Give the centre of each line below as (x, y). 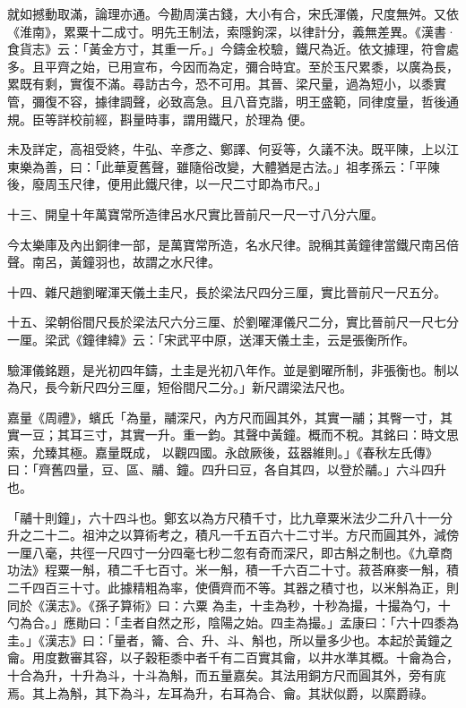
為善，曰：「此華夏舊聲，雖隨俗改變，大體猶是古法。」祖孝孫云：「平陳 (236, 166)
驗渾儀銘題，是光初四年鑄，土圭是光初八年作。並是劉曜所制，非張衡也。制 (227, 369)
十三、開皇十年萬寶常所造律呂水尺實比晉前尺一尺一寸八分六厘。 (195, 213)
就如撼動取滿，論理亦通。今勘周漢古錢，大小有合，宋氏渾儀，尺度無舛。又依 (233, 13)
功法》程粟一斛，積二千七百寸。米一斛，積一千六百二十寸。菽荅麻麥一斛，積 (233, 570)
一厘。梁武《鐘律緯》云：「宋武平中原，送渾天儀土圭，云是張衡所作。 (211, 339)
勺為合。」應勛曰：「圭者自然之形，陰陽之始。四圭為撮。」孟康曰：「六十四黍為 (233, 623)
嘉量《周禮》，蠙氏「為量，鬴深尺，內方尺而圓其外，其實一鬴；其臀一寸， (224, 417)
